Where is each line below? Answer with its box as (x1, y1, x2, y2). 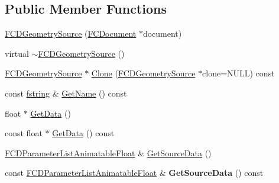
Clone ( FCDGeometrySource (91, 67, 196, 79)
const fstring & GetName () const (5, 86, 127, 99)
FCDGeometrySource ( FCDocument (5, 27, 137, 40)
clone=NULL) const (202, 67, 275, 79)
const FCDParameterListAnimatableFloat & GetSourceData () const (5, 166, 264, 179)
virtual (5, 47, 29, 59)
